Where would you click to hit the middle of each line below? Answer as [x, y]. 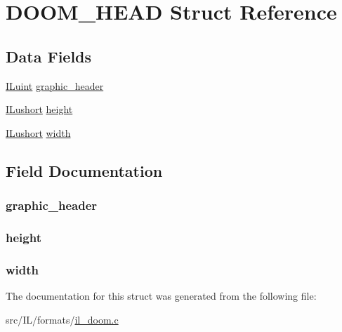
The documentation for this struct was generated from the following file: [161, 296]
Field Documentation [84, 170]
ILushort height [39, 109]
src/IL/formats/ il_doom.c [62, 319]
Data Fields [49, 56]
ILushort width [38, 132]
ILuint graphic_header [55, 85]
